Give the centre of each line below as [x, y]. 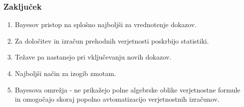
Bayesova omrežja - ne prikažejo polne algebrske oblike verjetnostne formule [128, 89]
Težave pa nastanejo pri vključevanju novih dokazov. [93, 57]
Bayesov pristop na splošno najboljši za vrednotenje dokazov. [106, 24]
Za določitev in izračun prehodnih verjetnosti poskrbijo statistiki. [112, 40]
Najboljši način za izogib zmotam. [65, 73]
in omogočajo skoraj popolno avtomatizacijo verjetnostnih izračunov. [117, 99]
